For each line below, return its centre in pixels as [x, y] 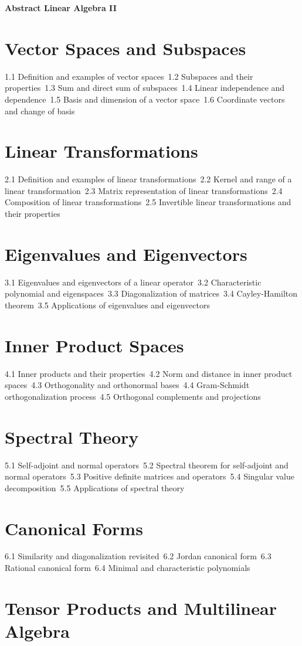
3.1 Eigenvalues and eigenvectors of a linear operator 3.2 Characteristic [133, 282]
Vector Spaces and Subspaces [125, 48]
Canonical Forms [74, 528]
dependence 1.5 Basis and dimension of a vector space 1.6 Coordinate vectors [145, 99]
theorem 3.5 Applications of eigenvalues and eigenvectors [107, 305]
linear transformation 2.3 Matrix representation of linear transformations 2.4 [144, 190]
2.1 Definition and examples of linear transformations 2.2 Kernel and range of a [148, 179]
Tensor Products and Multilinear [141, 608]
